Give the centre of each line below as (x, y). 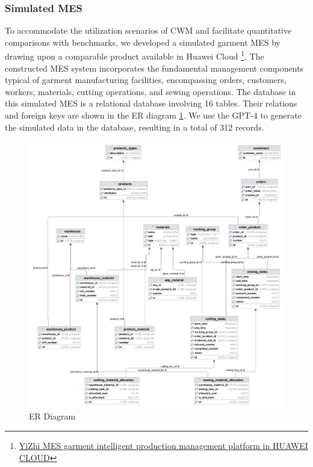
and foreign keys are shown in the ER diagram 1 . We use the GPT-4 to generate (153, 115)
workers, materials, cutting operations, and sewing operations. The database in (150, 91)
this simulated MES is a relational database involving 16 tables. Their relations (151, 103)
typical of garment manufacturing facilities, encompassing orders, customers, (146, 80)
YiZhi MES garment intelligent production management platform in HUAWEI (163, 445)
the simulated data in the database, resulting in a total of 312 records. (135, 127)
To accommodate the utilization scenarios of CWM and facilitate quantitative (148, 30)
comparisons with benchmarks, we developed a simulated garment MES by (143, 42)
